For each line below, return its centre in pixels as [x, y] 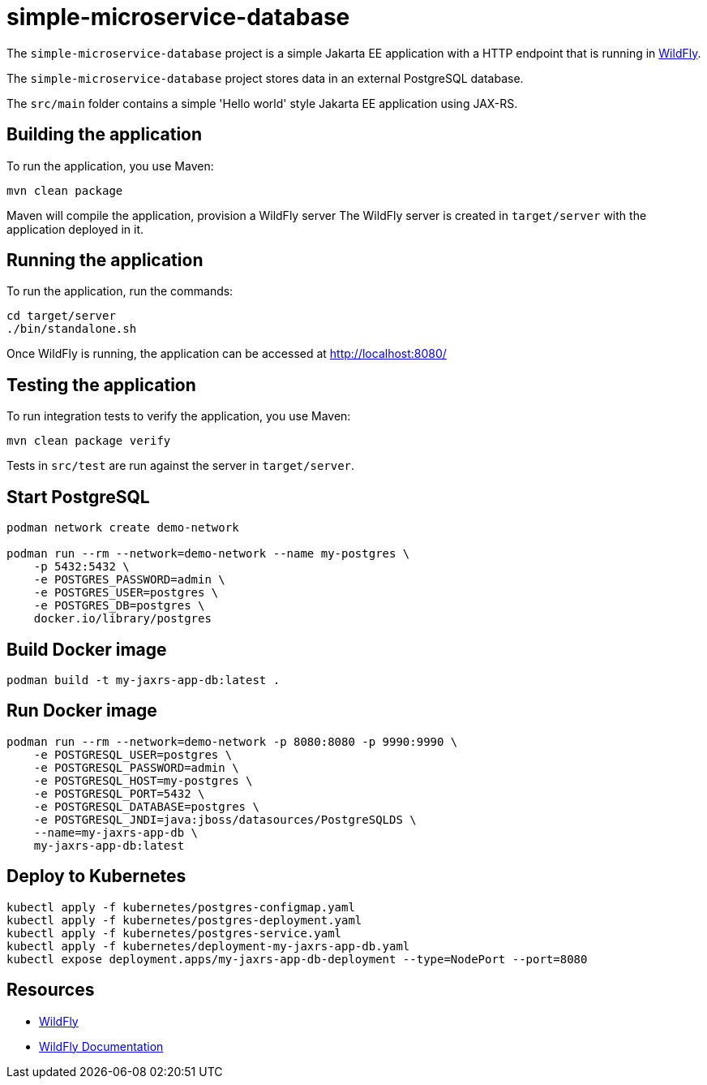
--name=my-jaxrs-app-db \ [116, 832]
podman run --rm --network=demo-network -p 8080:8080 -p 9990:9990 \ [232, 741]
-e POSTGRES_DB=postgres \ [119, 606]
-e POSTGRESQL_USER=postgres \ [133, 754]
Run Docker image [82, 711]
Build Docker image [87, 649]
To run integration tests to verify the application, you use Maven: [179, 416]
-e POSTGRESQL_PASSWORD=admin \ [136, 767]
